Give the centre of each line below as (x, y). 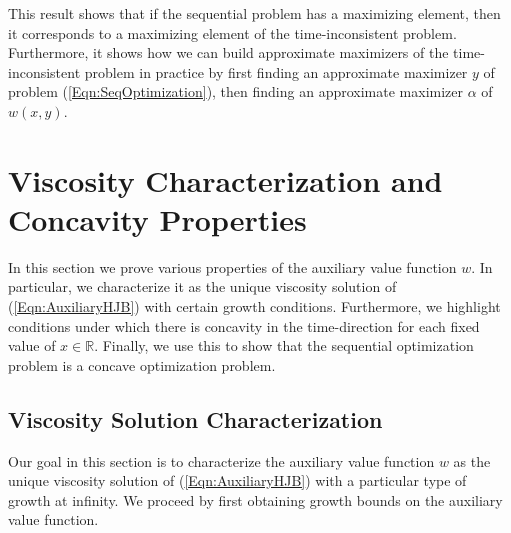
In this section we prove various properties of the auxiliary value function (232, 266)
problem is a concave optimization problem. (142, 364)
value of (32, 345)
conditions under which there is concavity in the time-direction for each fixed (244, 325)
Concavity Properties (157, 218)
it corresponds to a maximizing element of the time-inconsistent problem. (232, 32)
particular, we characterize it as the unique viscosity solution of (202, 286)
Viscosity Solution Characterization (195, 418)
